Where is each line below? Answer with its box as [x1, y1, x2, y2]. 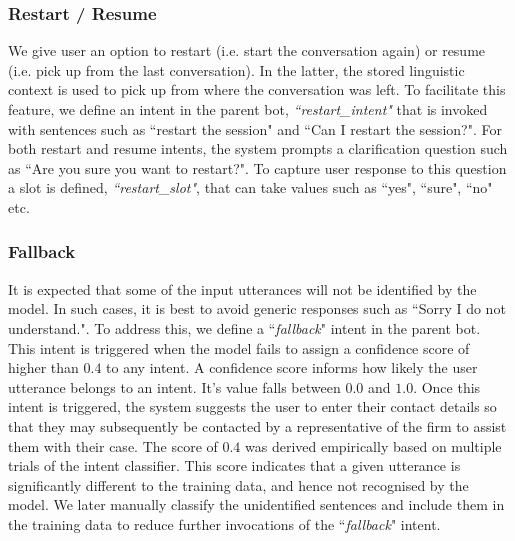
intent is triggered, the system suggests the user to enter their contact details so [8, 396, 497, 417]
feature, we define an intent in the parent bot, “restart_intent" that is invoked [8, 99, 488, 119]
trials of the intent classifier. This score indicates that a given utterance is [8, 455, 461, 476]
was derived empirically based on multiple [245, 435, 502, 456]
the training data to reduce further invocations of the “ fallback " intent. [8, 513, 441, 534]
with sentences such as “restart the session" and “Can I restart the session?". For [8, 118, 502, 139]
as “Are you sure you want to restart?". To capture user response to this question [8, 157, 507, 178]
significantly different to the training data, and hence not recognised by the [8, 474, 469, 495]
